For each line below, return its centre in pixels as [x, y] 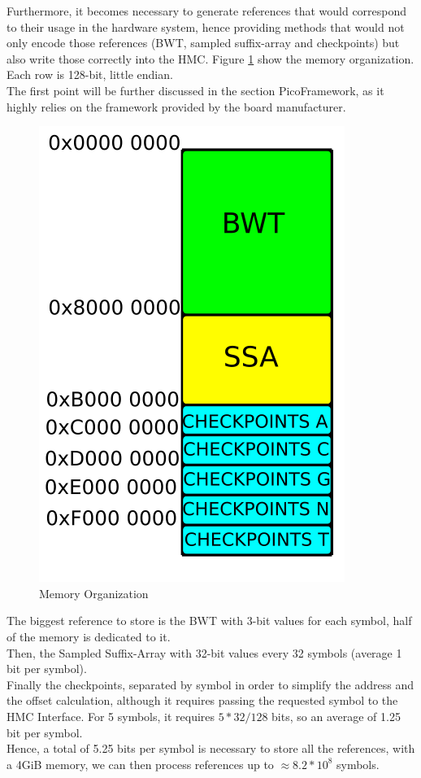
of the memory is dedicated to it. [89, 636]
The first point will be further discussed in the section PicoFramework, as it [195, 90]
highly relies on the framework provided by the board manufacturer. [176, 106]
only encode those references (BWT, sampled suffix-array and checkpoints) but [203, 43]
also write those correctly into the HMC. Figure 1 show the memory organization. [210, 58]
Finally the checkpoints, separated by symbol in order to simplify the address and [210, 684]
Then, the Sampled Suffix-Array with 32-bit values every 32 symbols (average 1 [204, 652]
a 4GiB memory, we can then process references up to [140, 764]
